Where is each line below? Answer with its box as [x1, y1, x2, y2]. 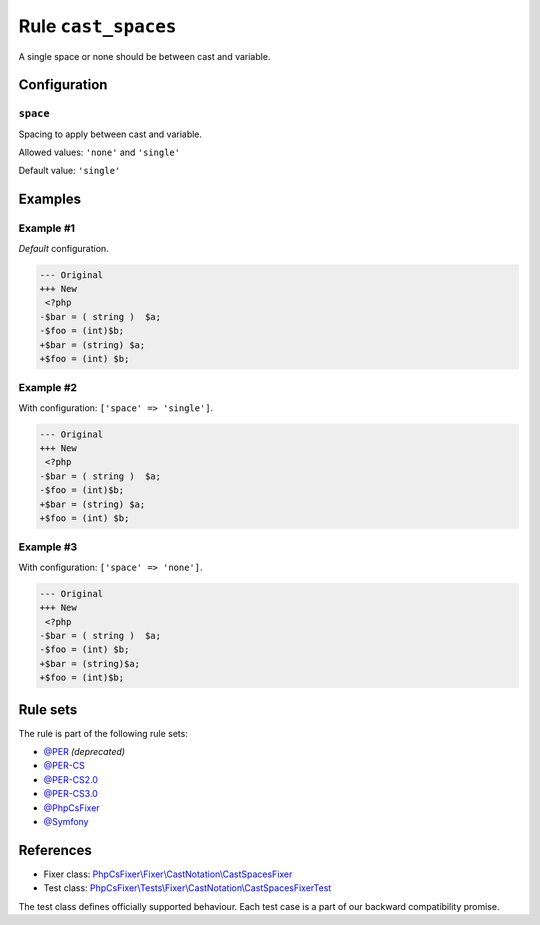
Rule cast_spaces [18, 15, 177, 37]
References [18, 841, 92, 859]
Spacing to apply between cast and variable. [18, 128, 203, 140]
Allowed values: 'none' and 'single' [18, 146, 180, 159]
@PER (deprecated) [43, 745, 125, 757]
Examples [18, 191, 82, 208]
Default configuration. [18, 242, 109, 254]
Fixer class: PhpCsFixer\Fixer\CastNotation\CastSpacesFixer [43, 868, 293, 880]
